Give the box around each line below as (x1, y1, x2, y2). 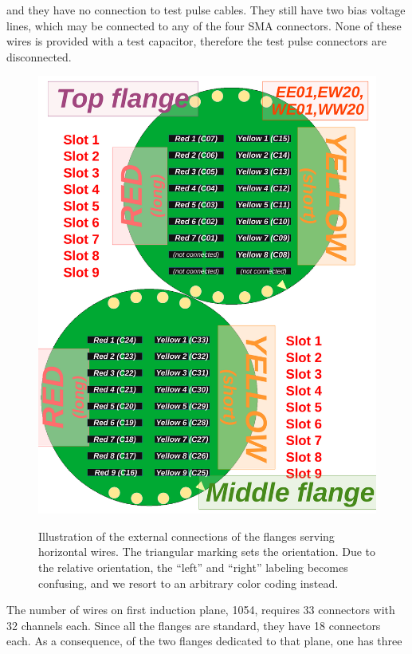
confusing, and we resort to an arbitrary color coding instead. (38, 574, 339, 591)
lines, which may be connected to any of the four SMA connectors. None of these (6, 17, 402, 33)
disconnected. (6, 48, 72, 65)
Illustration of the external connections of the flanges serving (38, 527, 335, 544)
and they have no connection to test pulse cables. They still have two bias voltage (6, 2, 406, 18)
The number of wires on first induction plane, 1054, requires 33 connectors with (6, 601, 395, 618)
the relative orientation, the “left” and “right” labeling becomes (38, 559, 348, 576)
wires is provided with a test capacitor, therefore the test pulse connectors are (6, 33, 387, 49)
